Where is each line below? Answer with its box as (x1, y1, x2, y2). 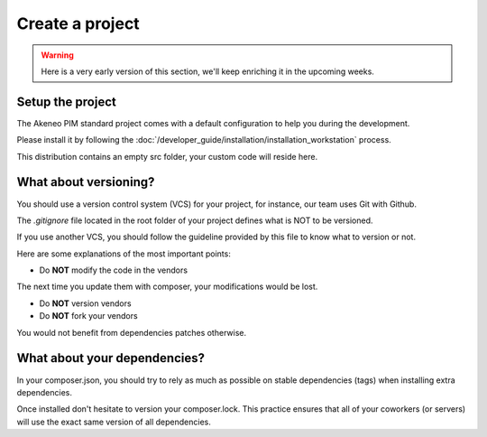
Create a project (16, 14, 140, 33)
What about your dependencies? (16, 350, 205, 366)
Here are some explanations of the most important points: (16, 248, 232, 259)
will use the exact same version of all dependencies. (16, 416, 211, 427)
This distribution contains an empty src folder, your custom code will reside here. (16, 151, 318, 162)
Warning (41, 50, 74, 60)
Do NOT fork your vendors (39, 311, 139, 321)
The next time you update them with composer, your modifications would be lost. (16, 281, 318, 293)
